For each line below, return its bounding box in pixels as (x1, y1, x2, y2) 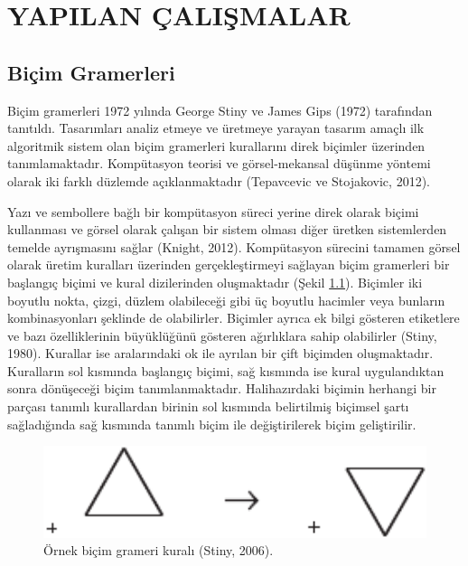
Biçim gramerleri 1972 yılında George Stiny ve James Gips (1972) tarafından (7, 100, 433, 119)
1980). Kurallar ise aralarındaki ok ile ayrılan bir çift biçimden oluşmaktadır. (7, 344, 434, 363)
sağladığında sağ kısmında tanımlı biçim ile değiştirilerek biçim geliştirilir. (7, 414, 417, 433)
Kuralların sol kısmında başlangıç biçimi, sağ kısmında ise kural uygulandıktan (7, 361, 445, 380)
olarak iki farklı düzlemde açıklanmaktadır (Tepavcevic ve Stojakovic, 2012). (7, 171, 430, 190)
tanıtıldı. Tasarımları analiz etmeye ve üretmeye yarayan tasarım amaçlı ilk (7, 118, 425, 137)
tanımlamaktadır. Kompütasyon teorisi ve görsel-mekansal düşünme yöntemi (7, 154, 431, 173)
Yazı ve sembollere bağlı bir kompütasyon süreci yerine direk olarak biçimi (7, 202, 419, 221)
